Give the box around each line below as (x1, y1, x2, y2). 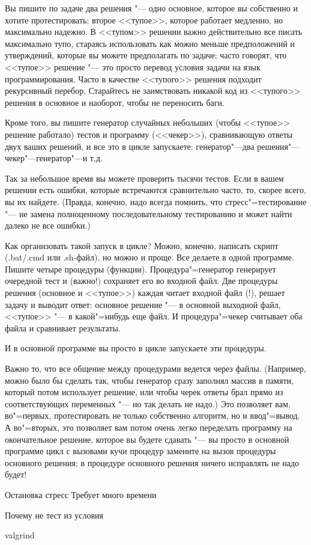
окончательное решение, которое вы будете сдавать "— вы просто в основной (5, 433, 289, 445)
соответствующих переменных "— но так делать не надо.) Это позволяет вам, (5, 397, 291, 410)
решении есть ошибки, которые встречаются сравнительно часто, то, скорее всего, (5, 183, 306, 196)
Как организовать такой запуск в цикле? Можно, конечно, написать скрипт (5, 239, 279, 251)
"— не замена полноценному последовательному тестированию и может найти (5, 207, 292, 220)
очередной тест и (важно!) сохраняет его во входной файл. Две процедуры (5, 274, 278, 287)
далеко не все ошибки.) (5, 219, 91, 232)
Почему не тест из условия (5, 508, 103, 521)
